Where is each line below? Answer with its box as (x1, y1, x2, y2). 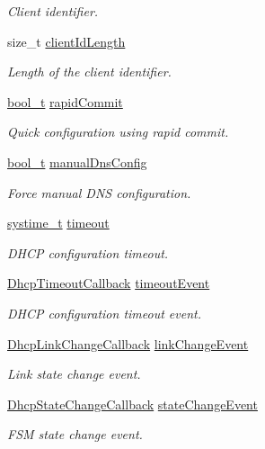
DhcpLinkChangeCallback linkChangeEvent (7, 334, 249, 353)
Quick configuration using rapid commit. (7, 122, 229, 141)
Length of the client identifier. (7, 62, 172, 81)
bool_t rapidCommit (7, 92, 123, 111)
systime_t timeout (7, 213, 110, 232)
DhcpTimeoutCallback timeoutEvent (7, 274, 210, 292)
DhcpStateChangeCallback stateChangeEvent (7, 394, 258, 413)
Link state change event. (7, 364, 141, 383)
